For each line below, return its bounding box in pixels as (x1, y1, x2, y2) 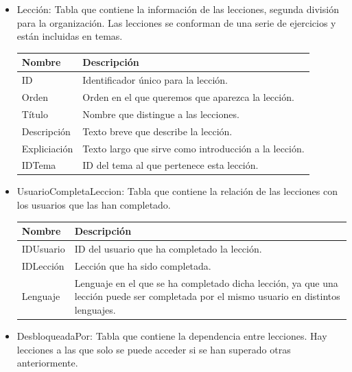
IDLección (21, 258, 64, 272)
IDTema (21, 158, 56, 172)
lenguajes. (74, 302, 116, 316)
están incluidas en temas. (16, 29, 123, 43)
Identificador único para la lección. (82, 73, 228, 87)
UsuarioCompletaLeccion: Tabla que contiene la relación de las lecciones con (16, 184, 338, 198)
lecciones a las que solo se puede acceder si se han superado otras (16, 342, 291, 356)
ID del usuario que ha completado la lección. (74, 241, 262, 255)
